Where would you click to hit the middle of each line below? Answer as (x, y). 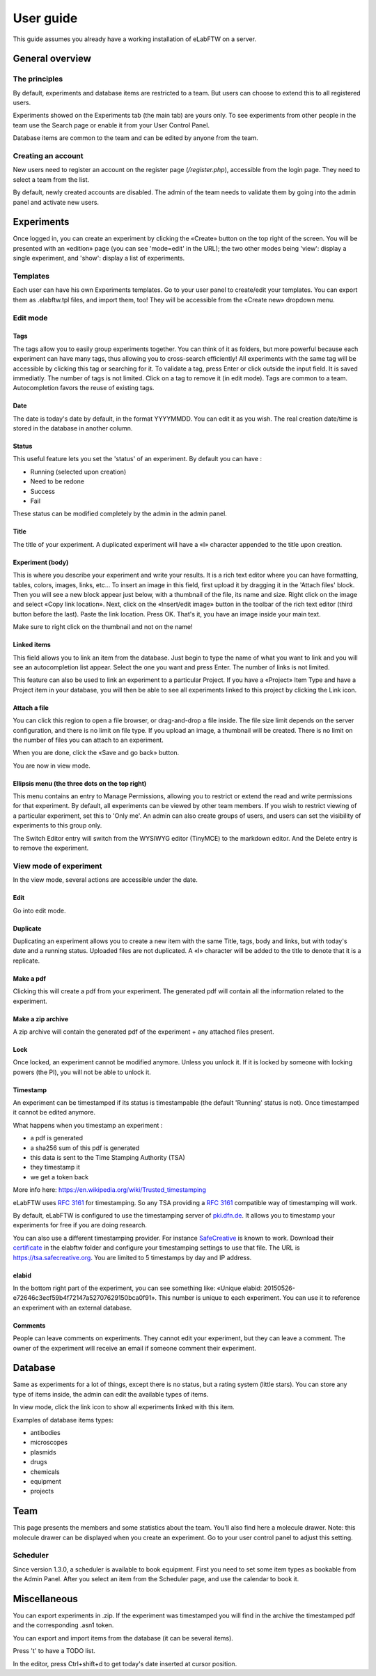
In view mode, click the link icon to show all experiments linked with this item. (124, 1407)
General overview (52, 59)
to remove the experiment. (51, 848)
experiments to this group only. (57, 825)
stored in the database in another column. (73, 428)
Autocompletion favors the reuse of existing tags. (84, 388)
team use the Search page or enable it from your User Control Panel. (111, 125)
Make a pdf (30, 978)
